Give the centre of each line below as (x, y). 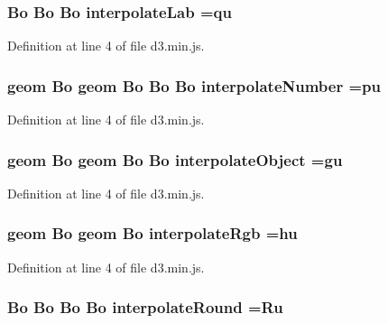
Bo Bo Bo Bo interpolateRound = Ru (145, 307)
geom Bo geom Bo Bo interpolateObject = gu (175, 159)
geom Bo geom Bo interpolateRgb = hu (152, 233)
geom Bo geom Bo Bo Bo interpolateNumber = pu (194, 85)
